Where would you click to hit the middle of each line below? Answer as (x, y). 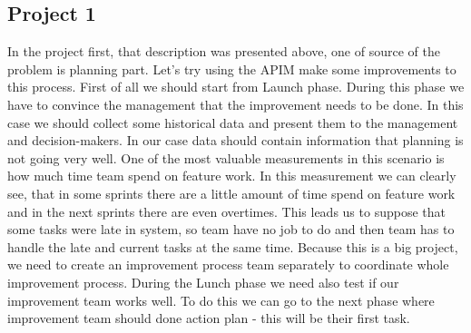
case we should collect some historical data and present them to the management (233, 122)
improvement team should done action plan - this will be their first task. (209, 318)
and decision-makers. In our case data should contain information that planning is (235, 140)
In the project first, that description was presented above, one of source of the (224, 51)
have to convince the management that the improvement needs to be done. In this (235, 104)
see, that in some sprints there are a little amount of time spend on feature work (231, 193)
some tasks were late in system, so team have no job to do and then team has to (231, 229)
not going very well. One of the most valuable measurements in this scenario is (226, 157)
